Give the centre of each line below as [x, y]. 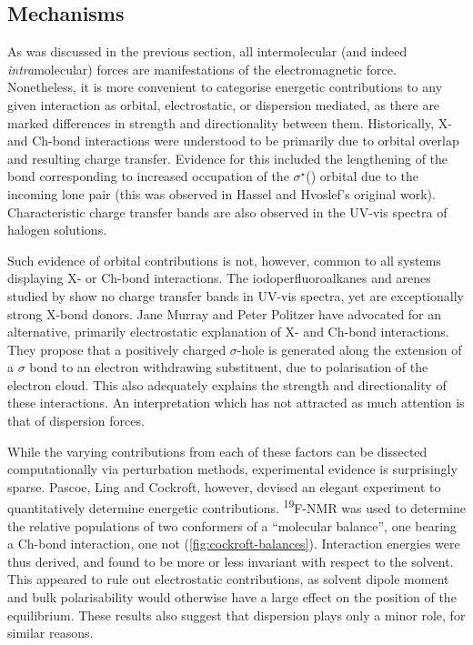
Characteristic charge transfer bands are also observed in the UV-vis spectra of [227, 212]
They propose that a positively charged [117, 349]
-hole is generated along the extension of [349, 349]
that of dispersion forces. [76, 421]
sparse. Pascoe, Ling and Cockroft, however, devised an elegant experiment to [224, 486]
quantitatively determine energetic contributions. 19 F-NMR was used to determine [237, 507]
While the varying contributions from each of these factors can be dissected [217, 451]
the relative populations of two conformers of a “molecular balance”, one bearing [232, 525]
